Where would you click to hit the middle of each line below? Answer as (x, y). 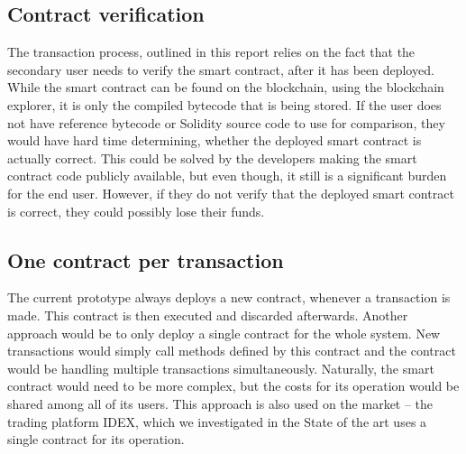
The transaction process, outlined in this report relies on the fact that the (211, 52)
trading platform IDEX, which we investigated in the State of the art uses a (217, 421)
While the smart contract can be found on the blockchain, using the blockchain (226, 87)
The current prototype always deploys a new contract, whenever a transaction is (229, 297)
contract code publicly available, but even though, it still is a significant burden (227, 176)
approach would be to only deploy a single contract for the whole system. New (224, 333)
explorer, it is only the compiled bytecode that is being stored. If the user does (224, 104)
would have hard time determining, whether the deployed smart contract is (215, 140)
